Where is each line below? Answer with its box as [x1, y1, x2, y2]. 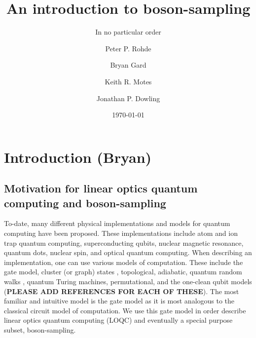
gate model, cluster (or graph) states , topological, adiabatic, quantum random [4, 266, 242, 277]
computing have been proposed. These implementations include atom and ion [4, 228, 238, 238]
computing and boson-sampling [4, 195, 166, 210]
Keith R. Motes [105, 76, 152, 86]
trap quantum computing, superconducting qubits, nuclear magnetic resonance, [4, 237, 244, 248]
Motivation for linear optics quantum [4, 181, 198, 196]
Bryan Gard [110, 60, 146, 70]
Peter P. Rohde [105, 43, 151, 53]
